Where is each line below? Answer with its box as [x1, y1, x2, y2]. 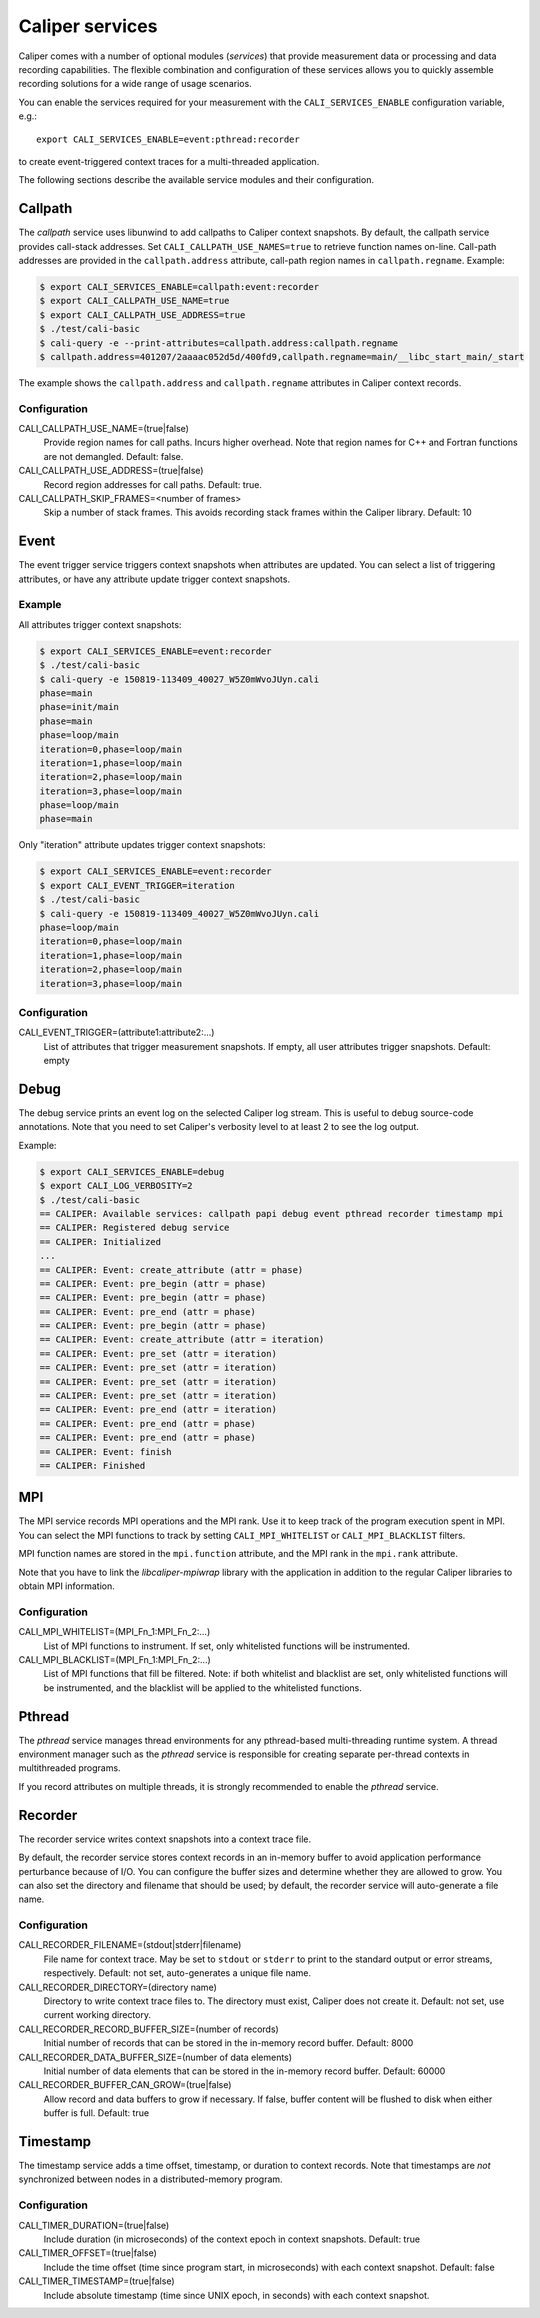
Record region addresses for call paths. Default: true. [43, 478, 262, 490]
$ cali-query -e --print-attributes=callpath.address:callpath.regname [39, 337, 399, 349]
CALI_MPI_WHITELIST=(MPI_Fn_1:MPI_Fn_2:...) [18, 1626, 211, 1638]
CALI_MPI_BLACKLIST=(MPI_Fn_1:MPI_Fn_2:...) [18, 1653, 212, 1665]
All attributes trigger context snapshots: [18, 618, 182, 630]
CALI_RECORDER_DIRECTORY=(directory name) [18, 1981, 217, 1993]
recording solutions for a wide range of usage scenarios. [18, 78, 252, 90]
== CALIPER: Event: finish [39, 1446, 172, 1457]
